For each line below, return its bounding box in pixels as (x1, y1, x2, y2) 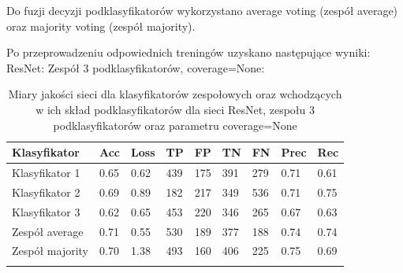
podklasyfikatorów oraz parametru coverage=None (53, 116, 297, 133)
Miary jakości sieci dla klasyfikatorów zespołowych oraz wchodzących (8, 86, 342, 102)
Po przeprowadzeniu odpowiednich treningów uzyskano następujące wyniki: (6, 44, 371, 61)
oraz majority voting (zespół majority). (6, 17, 196, 34)
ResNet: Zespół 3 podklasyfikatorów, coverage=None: (6, 59, 265, 76)
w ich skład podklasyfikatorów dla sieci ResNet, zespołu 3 (35, 101, 315, 117)
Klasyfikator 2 (12, 183, 80, 200)
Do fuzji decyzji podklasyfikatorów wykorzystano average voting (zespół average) (6, 2, 398, 18)
